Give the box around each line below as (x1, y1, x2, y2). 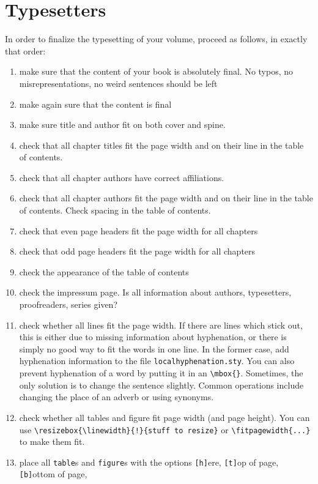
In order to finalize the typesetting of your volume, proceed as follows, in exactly (5, 32, 308, 45)
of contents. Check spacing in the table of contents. (19, 204, 211, 217)
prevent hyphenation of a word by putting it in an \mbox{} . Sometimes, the (19, 367, 303, 379)
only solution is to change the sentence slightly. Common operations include (19, 378, 304, 391)
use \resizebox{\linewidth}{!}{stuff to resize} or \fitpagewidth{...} (19, 423, 311, 436)
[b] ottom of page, (19, 467, 87, 480)
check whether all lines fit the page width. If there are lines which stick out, (19, 318, 303, 331)
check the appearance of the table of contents (19, 265, 189, 278)
